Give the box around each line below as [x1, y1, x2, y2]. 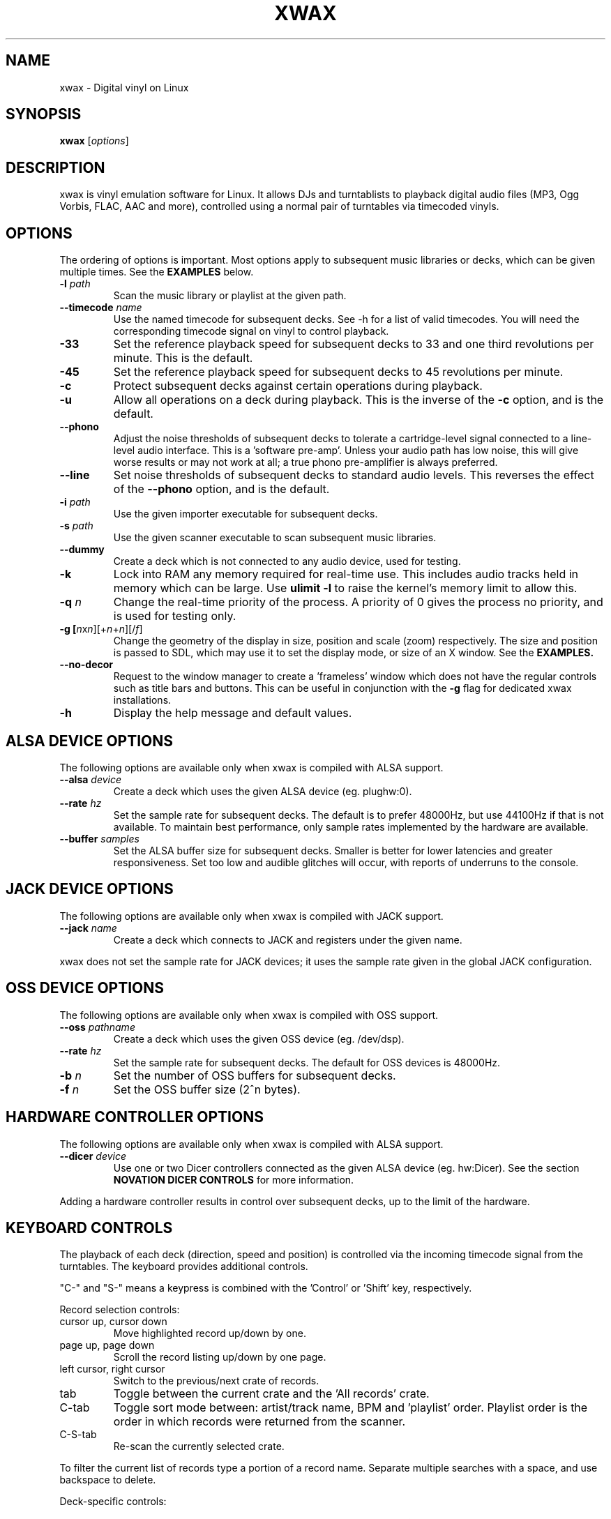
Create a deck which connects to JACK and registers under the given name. [113, 933, 462, 946]
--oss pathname [59, 1020, 135, 1033]
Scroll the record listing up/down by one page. [113, 1351, 326, 1363]
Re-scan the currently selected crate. [113, 1440, 285, 1453]
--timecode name [59, 301, 142, 314]
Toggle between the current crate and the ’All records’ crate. [113, 1386, 430, 1401]
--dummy [59, 543, 105, 556]
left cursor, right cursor [59, 1363, 165, 1375]
